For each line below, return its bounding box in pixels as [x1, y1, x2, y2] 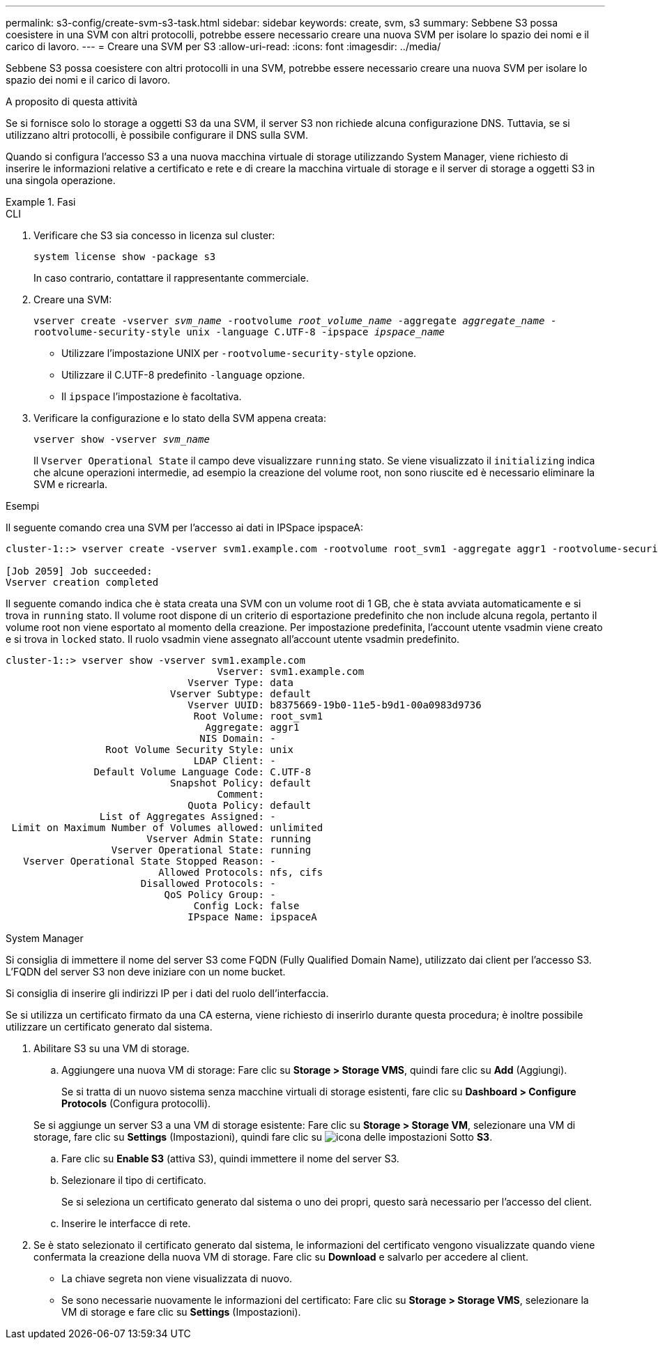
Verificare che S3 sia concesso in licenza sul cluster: [33, 229, 275, 241]
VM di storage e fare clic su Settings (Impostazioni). [61, 1306, 301, 1318]
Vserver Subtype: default [170, 688, 312, 699]
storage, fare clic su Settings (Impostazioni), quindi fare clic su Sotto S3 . [33, 1131, 493, 1143]
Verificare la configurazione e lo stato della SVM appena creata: [33, 412, 326, 424]
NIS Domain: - [199, 733, 276, 744]
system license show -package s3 [33, 251, 216, 262]
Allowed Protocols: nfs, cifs [158, 867, 323, 878]
